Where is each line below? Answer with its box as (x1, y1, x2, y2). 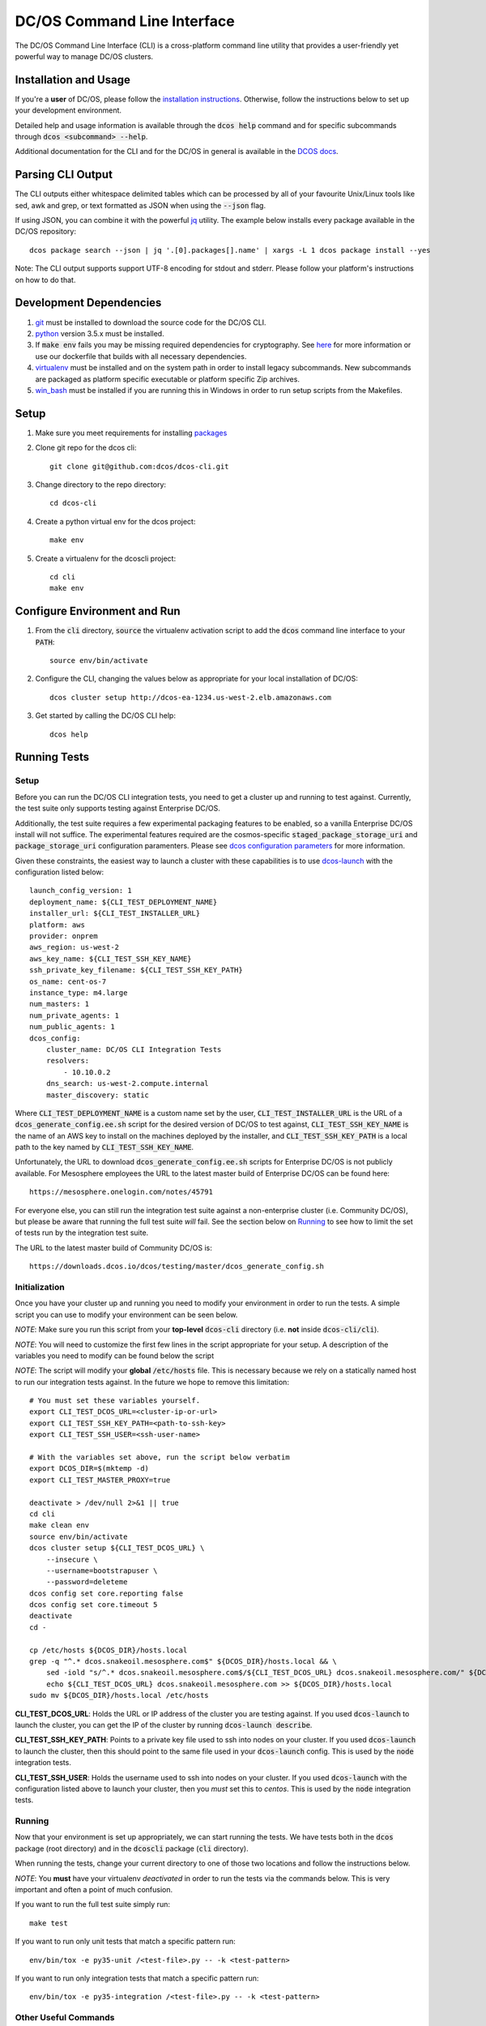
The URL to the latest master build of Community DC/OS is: (15, 1242, 212, 1252)
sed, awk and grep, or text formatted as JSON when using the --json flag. (15, 200, 266, 210)
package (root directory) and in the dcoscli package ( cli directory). (15, 1844, 249, 1853)
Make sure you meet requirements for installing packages (35, 428, 228, 438)
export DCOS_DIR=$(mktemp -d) (29, 1464, 150, 1473)
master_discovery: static (45, 1090, 150, 1100)
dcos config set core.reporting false (29, 1588, 184, 1598)
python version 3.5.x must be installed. (35, 328, 165, 338)
